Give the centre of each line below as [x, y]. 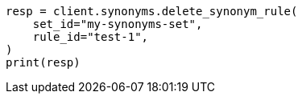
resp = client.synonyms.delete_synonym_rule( [152, 11]
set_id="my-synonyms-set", [118, 24]
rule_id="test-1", [91, 37]
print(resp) [43, 62]
